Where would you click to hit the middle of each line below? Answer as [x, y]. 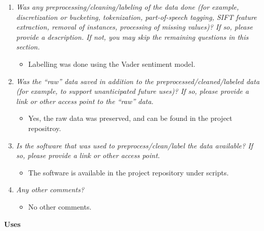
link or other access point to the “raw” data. [85, 101]
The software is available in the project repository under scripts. [128, 172]
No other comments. [60, 206]
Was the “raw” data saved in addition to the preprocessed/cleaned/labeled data [138, 81]
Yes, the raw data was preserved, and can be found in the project [130, 118]
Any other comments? [50, 189]
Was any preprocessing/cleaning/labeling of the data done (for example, [127, 7]
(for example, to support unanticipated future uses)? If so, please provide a [133, 91]
